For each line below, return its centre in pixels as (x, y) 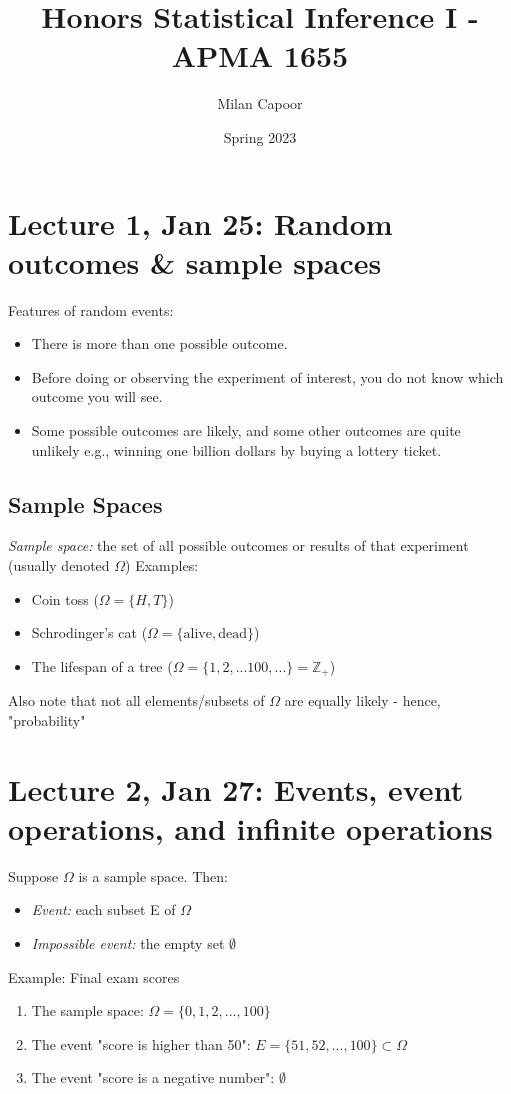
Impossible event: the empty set (128, 942)
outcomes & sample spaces (195, 261)
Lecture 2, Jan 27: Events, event (236, 788)
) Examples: (162, 564)
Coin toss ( (65, 598)
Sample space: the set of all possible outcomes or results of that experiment (238, 545)
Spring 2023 (260, 136)
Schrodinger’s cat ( (89, 632)
